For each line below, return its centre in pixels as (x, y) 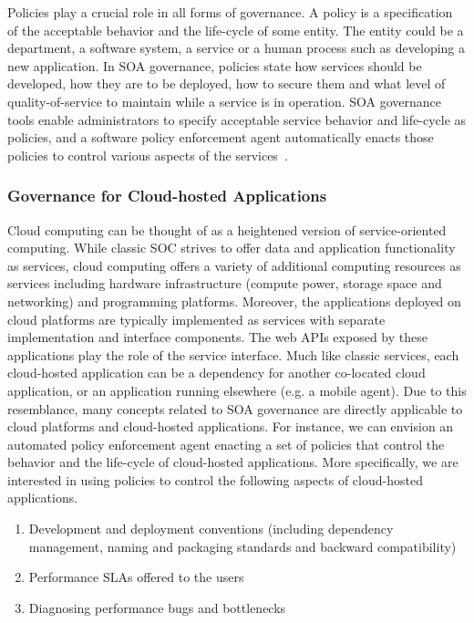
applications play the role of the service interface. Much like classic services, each (233, 354)
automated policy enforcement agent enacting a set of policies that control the (226, 444)
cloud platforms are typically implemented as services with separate (196, 319)
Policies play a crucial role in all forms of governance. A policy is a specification (230, 12)
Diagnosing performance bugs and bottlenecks (157, 607)
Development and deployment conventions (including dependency (211, 529)
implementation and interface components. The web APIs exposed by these (217, 337)
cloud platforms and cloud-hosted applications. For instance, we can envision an (231, 426)
